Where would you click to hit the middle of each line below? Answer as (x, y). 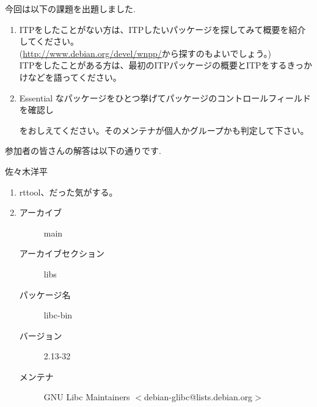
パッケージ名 (45, 294)
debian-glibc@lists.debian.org (198, 397)
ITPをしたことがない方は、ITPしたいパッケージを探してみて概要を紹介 (162, 29)
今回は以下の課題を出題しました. (70, 9)
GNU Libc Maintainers (87, 397)
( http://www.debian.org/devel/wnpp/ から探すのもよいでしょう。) (145, 53)
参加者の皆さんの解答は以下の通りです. (83, 151)
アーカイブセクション (62, 253)
